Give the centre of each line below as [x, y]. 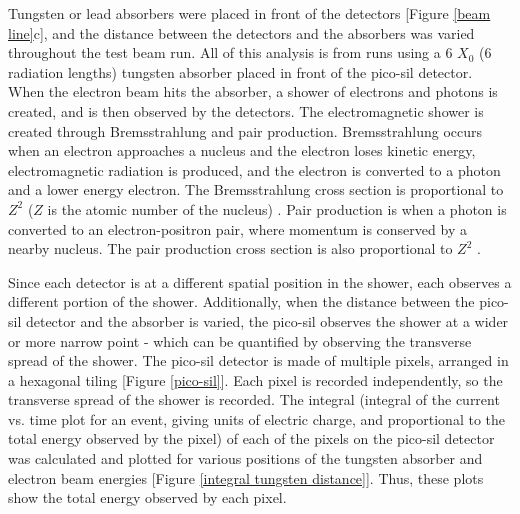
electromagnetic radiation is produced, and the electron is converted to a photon [254, 169]
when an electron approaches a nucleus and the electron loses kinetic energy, [242, 150]
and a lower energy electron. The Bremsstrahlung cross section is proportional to [256, 189]
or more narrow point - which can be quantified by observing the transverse [240, 340]
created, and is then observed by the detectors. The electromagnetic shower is [246, 110]
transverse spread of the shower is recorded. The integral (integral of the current [254, 399]
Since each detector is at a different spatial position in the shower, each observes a [260, 281]
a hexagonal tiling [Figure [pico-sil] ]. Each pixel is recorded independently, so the [255, 379]
